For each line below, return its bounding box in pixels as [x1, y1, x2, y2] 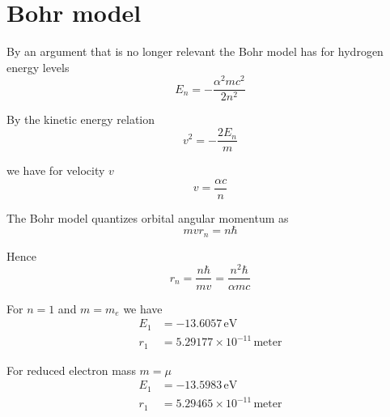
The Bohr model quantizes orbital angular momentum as [6, 209, 289, 226]
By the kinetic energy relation [6, 111, 155, 128]
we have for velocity [6, 162, 105, 179]
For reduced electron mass [6, 361, 136, 378]
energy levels [6, 58, 70, 75]
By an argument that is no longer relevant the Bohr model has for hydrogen [6, 43, 384, 60]
